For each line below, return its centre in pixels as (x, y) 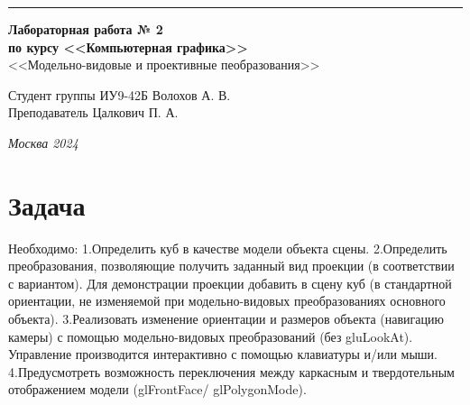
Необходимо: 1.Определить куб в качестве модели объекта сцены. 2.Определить (228, 248)
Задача (47, 204)
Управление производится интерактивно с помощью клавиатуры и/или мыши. (223, 354)
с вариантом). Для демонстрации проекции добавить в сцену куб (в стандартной (230, 283)
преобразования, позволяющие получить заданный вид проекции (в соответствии (231, 266)
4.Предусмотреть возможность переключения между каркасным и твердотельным (231, 371)
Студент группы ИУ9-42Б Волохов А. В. (120, 94)
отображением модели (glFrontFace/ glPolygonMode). (157, 389)
